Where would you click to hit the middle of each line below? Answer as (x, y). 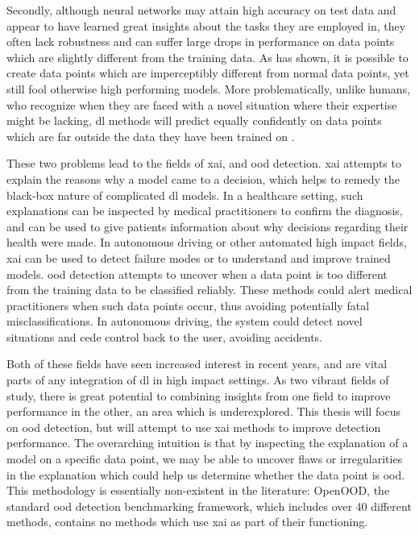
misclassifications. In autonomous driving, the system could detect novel (185, 321)
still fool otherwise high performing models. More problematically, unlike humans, (209, 88)
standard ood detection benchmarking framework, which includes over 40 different (209, 506)
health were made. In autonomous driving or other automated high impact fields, (207, 242)
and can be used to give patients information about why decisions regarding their (207, 226)
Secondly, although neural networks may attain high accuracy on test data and (201, 10)
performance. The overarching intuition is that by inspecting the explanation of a (207, 443)
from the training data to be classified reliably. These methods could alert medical (209, 290)
